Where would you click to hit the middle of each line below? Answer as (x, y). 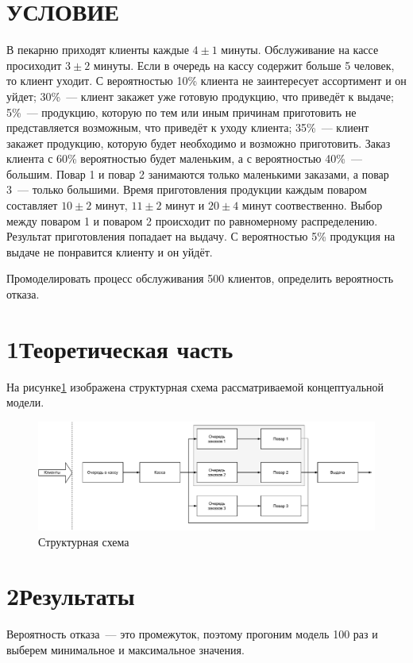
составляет (32, 205)
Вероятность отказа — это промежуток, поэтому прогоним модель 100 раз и (192, 634)
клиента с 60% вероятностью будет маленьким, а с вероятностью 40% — (184, 158)
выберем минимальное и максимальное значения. (125, 649)
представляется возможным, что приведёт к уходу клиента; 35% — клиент (188, 127)
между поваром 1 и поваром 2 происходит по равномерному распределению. (192, 220)
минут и (185, 205)
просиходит (34, 65)
